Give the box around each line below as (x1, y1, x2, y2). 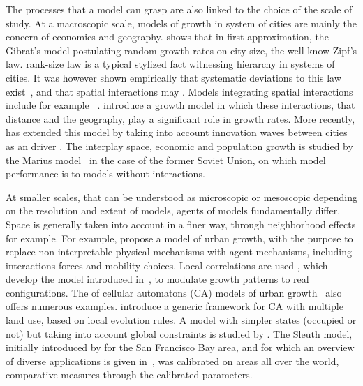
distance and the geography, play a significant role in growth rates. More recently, (6, 111, 355, 126)
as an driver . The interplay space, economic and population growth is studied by (6, 138, 353, 153)
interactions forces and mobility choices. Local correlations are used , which (6, 258, 328, 272)
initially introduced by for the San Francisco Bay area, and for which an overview (6, 340, 355, 355)
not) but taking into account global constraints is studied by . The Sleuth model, (6, 326, 353, 341)
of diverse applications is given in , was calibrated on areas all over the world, (6, 353, 339, 368)
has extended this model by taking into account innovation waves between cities (6, 125, 348, 140)
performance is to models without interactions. (6, 166, 205, 181)
